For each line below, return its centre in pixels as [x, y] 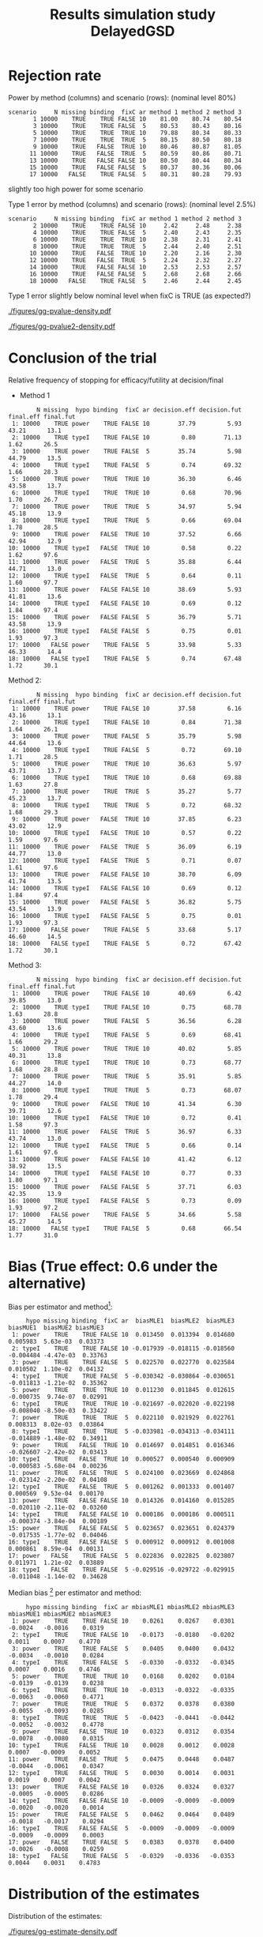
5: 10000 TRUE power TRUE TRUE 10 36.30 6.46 [127, 479]
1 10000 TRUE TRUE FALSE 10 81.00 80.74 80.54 [137, 119]
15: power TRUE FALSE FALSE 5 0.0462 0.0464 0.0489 [122, 1815]
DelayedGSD [133, 31]
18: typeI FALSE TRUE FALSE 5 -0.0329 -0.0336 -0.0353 [122, 1856]
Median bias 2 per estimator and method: [75, 1592]
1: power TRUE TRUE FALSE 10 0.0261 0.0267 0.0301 [123, 1621]
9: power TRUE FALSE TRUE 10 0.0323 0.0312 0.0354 [123, 1732]
